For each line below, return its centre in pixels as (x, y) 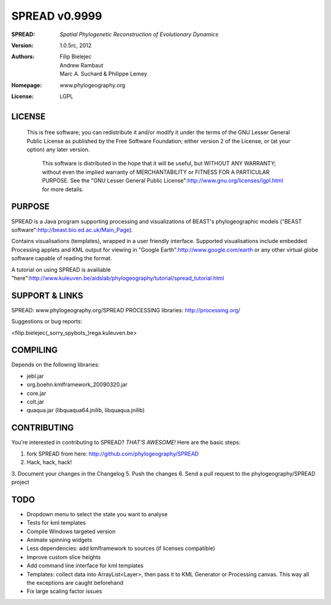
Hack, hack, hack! (49, 462)
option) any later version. (58, 149)
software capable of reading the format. (62, 258)
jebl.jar (35, 376)
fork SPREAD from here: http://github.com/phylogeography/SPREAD (113, 454)
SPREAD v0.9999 (57, 16)
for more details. (63, 189)
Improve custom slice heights (64, 557)
